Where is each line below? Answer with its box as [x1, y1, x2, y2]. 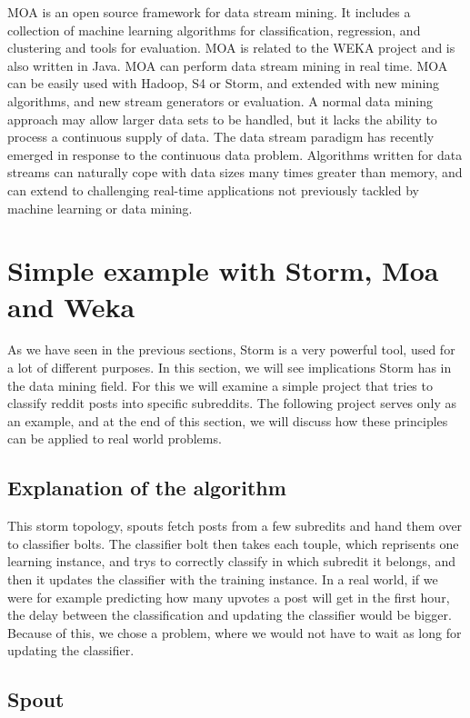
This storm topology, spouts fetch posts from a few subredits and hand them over [7, 516, 463, 535]
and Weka [7, 287, 135, 324]
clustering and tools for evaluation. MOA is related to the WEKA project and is [7, 38, 455, 57]
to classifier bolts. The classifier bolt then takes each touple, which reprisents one [7, 534, 459, 553]
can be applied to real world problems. [7, 429, 222, 448]
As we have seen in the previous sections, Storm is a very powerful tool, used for [7, 340, 455, 359]
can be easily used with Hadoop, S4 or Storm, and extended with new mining [7, 74, 440, 93]
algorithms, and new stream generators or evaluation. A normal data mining [7, 91, 433, 110]
